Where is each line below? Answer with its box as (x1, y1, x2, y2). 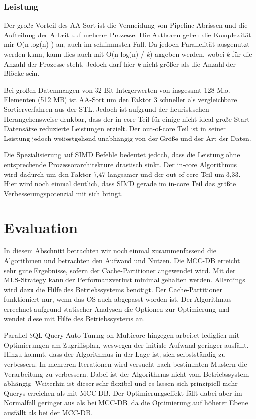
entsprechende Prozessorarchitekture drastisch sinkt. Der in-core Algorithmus (4, 159, 237, 169)
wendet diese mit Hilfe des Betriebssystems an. (4, 313, 145, 323)
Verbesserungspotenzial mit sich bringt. (4, 188, 123, 198)
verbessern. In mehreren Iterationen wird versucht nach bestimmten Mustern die (4, 358, 247, 369)
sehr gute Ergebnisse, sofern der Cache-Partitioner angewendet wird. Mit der (4, 265, 236, 275)
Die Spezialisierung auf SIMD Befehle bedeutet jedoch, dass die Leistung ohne (4, 149, 240, 160)
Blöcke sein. (4, 68, 40, 78)
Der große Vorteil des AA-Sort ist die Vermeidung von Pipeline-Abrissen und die (4, 20, 248, 30)
